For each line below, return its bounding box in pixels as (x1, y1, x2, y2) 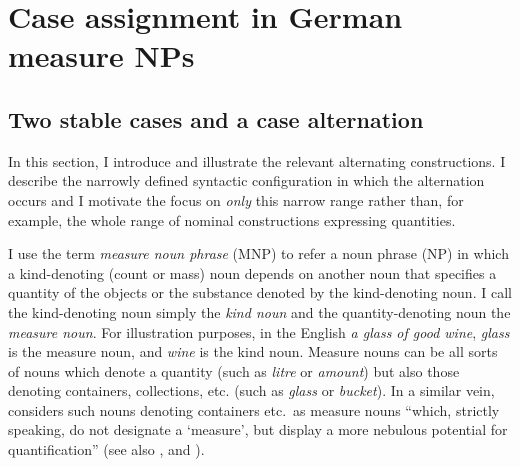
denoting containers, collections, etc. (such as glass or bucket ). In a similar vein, (8, 380, 495, 401)
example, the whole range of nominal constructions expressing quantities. (8, 209, 456, 230)
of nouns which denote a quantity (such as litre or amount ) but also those (8, 360, 460, 381)
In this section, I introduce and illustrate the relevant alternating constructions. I (8, 150, 506, 171)
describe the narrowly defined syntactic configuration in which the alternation (8, 170, 485, 191)
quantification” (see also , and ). (8, 439, 205, 460)
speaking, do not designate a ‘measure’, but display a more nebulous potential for (8, 419, 508, 440)
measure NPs (8, 35, 195, 76)
